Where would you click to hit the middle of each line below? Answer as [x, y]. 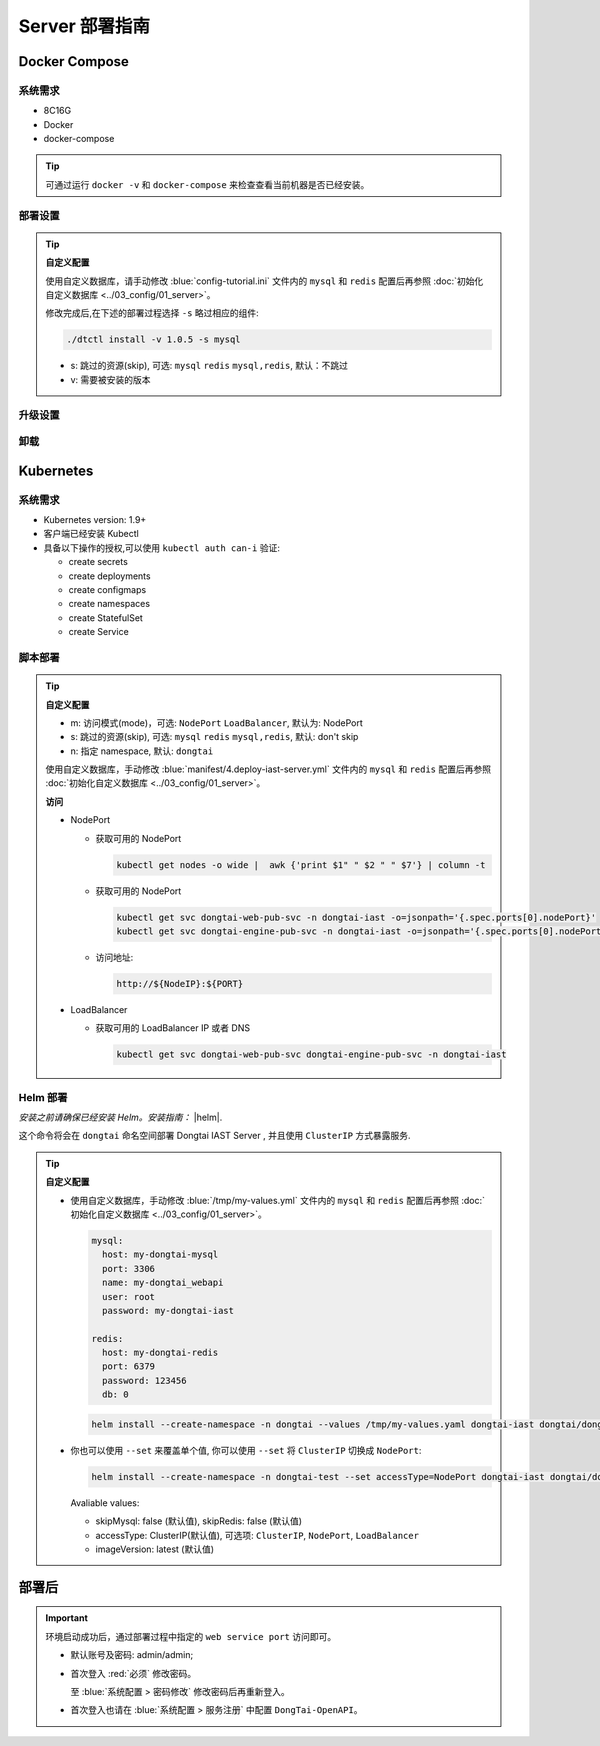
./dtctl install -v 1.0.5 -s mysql [153, 339]
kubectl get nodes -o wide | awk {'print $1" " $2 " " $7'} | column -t [301, 864]
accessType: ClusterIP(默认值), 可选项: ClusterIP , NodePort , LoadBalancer [257, 1535]
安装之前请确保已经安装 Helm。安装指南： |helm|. [120, 1117]
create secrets [98, 562]
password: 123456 [144, 1380]
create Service [98, 632]
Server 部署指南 [84, 26]
